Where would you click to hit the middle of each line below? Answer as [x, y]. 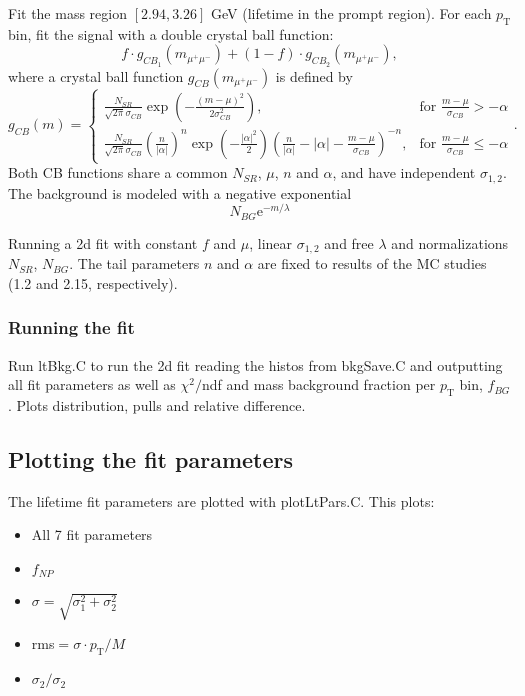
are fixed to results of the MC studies [372, 263]
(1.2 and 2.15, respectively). [93, 282]
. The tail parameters [134, 263]
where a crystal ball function [96, 75]
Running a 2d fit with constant [103, 242]
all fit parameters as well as [92, 384]
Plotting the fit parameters [151, 458]
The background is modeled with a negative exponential [180, 192]
